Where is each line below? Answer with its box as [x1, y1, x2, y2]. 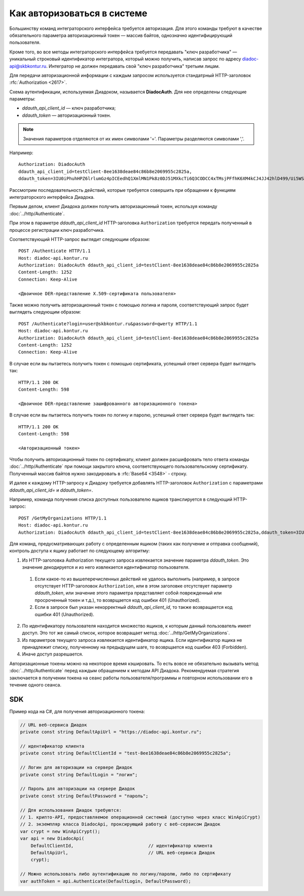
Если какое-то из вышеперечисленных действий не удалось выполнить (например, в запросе [34, 576, 240, 582]
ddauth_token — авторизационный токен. [22, 112, 111, 118]
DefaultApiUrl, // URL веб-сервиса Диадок [30, 850, 215, 855]
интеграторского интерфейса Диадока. [9, 194, 95, 200]
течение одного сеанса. [9, 682, 62, 688]
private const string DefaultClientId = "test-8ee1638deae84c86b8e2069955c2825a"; [20, 750, 232, 756]
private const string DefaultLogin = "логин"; [20, 772, 138, 777]
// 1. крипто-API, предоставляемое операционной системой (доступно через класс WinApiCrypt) [20, 814, 261, 820]
